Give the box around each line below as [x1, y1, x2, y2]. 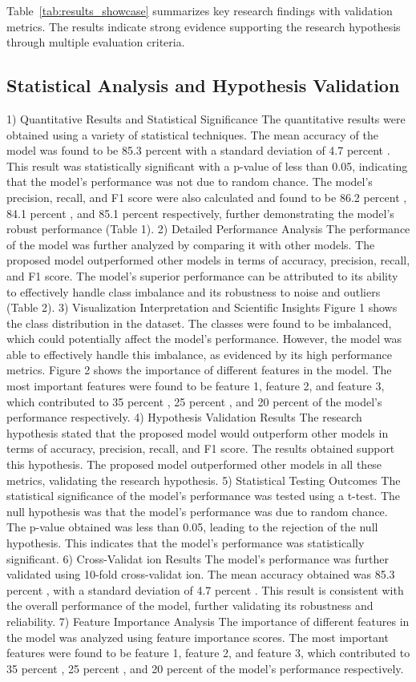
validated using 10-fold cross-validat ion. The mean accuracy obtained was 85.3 [6, 566, 395, 583]
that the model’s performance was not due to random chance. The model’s [6, 173, 373, 190]
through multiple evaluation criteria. [6, 34, 185, 50]
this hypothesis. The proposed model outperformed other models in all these [6, 456, 382, 473]
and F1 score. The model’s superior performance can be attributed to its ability [6, 267, 398, 284]
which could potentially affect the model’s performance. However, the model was [6, 330, 402, 347]
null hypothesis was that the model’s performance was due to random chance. [6, 502, 388, 519]
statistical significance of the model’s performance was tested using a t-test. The [6, 487, 401, 504]
